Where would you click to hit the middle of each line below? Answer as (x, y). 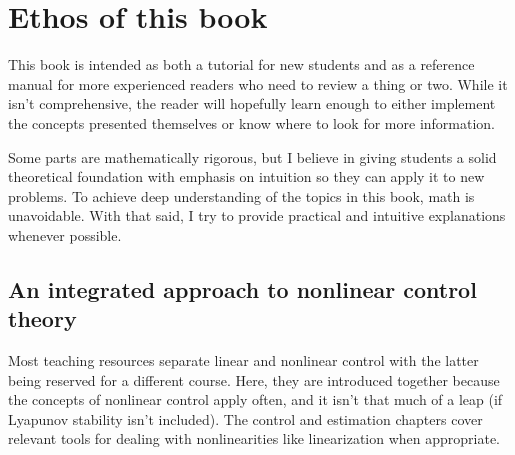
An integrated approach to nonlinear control (242, 288)
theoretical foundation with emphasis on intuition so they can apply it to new (246, 176)
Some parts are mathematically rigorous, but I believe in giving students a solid (252, 156)
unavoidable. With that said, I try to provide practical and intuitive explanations (257, 215)
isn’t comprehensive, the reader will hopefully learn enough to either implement (252, 103)
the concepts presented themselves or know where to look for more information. (252, 122)
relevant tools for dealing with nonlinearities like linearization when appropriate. (254, 438)
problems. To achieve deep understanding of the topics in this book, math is (241, 195)
